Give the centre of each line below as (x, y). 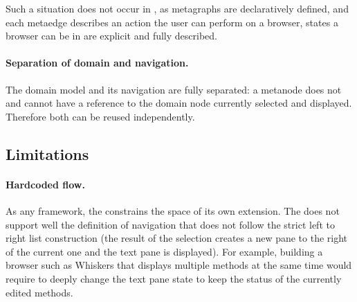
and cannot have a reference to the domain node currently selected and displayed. (179, 103)
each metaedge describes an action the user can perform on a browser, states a (172, 22)
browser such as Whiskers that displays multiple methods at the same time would (179, 265)
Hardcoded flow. (45, 184)
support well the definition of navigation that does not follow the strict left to (170, 224)
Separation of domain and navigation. (97, 63)
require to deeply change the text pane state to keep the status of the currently (174, 278)
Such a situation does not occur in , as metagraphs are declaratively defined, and (177, 8)
